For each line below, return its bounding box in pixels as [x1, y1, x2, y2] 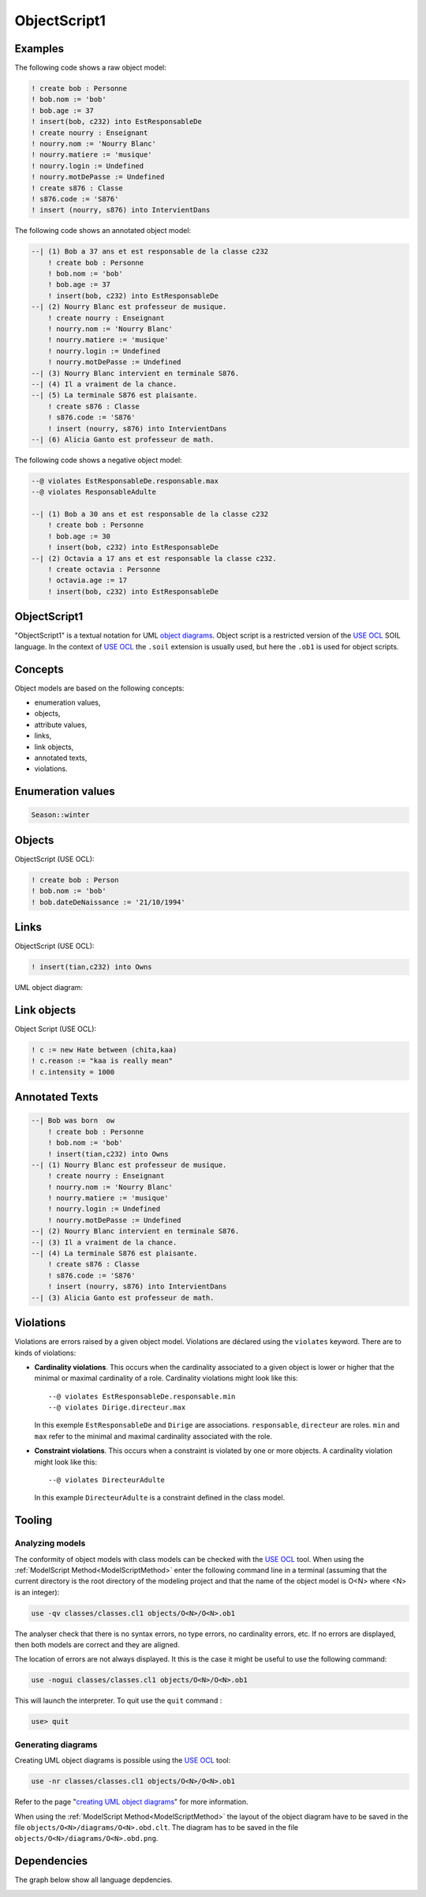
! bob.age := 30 [47, 532, 110, 540]
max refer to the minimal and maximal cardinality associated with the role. [34, 1431, 272, 1441]
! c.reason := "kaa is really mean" [31, 1056, 174, 1066]
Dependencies [14, 1854, 88, 1868]
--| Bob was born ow [31, 1116, 115, 1125]
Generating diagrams [14, 1739, 98, 1750]
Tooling [14, 1514, 53, 1527]
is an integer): [14, 1587, 60, 1597]
